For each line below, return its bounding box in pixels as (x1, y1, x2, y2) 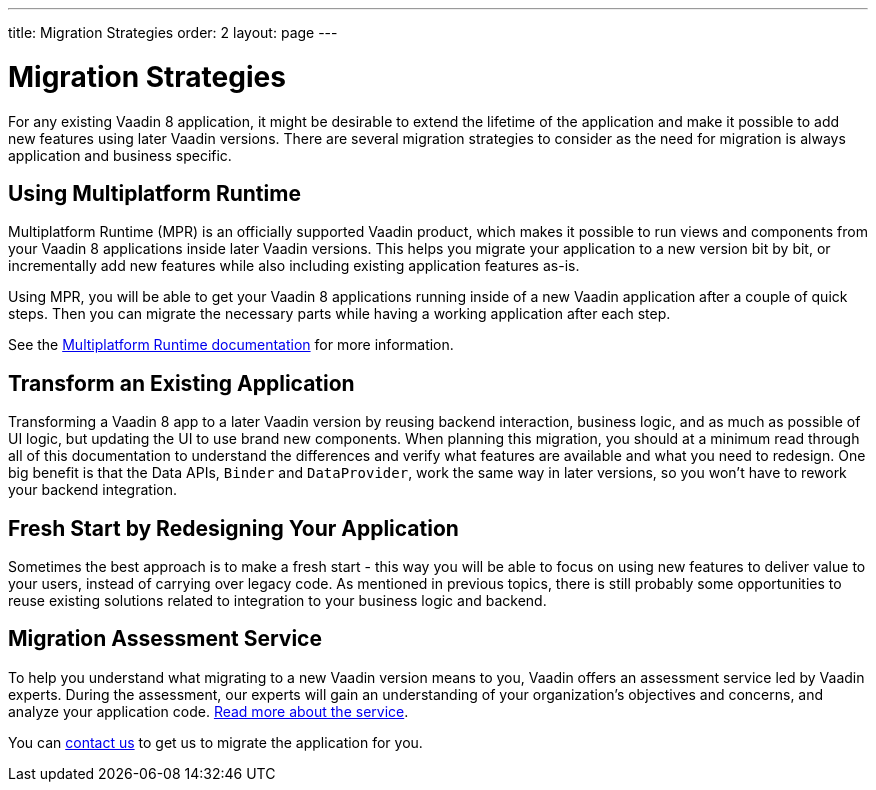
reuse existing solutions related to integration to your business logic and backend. (8, 592, 547, 610)
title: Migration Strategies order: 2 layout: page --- (8, 24, 338, 41)
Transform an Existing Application (8, 370, 355, 396)
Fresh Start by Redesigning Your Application (8, 515, 459, 541)
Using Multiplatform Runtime (8, 180, 301, 206)
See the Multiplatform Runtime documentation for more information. (8, 336, 454, 354)
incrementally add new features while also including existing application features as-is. (8, 257, 580, 275)
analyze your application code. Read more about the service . (8, 702, 409, 720)
